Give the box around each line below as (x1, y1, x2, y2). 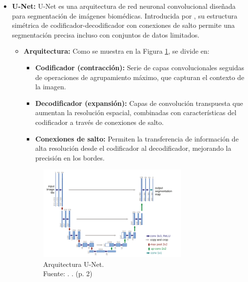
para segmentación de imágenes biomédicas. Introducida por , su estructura (12, 10, 237, 20)
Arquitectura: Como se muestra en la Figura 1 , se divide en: (23, 46, 210, 56)
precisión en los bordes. (35, 152, 105, 162)
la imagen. (35, 81, 66, 92)
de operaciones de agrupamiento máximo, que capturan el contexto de (35, 72, 245, 82)
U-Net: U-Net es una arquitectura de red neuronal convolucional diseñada (12, 1, 236, 11)
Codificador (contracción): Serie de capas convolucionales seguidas (35, 62, 244, 72)
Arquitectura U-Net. (43, 259, 104, 269)
